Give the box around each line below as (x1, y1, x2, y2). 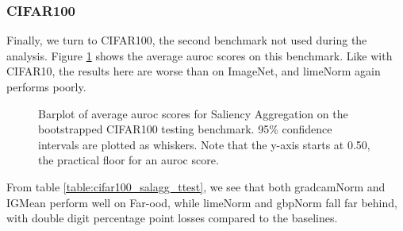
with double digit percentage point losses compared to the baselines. (6, 210, 338, 226)
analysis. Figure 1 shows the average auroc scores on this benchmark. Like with (6, 47, 393, 64)
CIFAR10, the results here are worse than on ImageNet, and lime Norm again (6, 63, 381, 79)
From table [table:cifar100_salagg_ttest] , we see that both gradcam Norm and (6, 178, 386, 194)
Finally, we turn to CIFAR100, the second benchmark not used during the (6, 32, 367, 48)
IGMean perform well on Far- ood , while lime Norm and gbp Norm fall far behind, (6, 194, 397, 210)
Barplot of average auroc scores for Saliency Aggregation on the (38, 105, 348, 121)
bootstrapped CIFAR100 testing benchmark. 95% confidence (38, 121, 332, 137)
